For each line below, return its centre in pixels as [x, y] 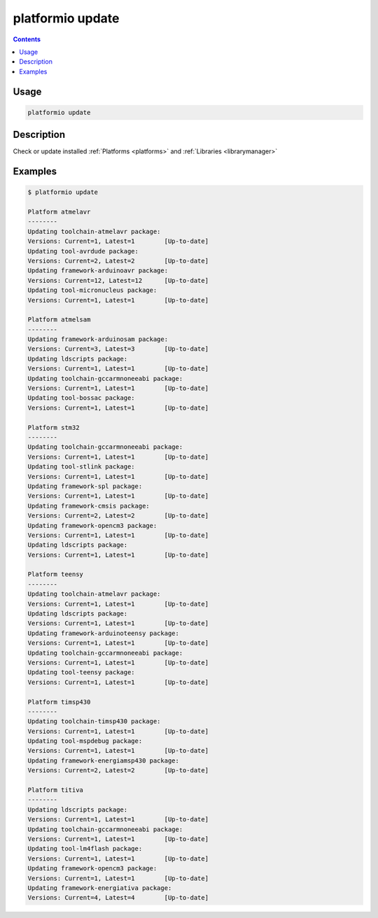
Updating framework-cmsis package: [89, 506]
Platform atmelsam [59, 320]
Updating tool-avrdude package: [83, 251]
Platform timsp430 [59, 702]
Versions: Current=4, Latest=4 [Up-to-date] [118, 898]
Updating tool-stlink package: [82, 467]
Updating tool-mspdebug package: [85, 741]
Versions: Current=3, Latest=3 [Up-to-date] [118, 349]
